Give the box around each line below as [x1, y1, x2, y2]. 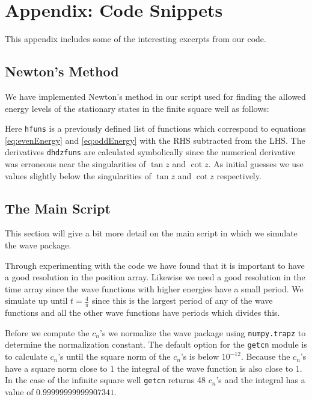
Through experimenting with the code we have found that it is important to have [5, 259, 305, 271]
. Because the [240, 350, 290, 363]
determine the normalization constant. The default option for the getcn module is [5, 338, 307, 351]
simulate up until [5, 294, 68, 307]
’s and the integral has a [216, 374, 305, 386]
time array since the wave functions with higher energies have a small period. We [5, 282, 304, 295]
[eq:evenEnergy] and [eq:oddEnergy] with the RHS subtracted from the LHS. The [5, 134, 305, 146]
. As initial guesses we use [208, 158, 304, 170]
